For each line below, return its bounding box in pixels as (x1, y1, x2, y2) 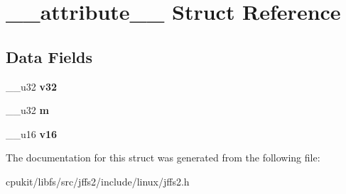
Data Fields (6, 45, 93, 67)
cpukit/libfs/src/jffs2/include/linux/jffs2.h (6, 173, 190, 188)
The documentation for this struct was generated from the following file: (6, 150, 320, 165)
